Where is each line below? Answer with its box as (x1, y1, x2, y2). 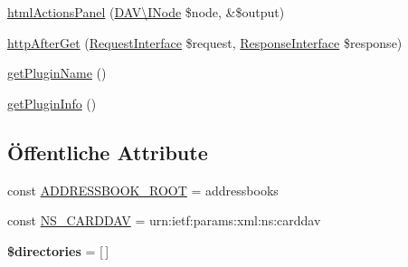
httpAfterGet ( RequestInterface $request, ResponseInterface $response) (7, 33, 403, 52)
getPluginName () (7, 63, 107, 82)
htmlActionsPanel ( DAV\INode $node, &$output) (7, 3, 285, 21)
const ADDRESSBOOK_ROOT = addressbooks (7, 180, 279, 199)
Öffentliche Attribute (7, 138, 208, 166)
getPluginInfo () (7, 93, 97, 112)
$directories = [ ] (7, 241, 109, 260)
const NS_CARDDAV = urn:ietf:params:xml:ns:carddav (7, 211, 321, 230)
